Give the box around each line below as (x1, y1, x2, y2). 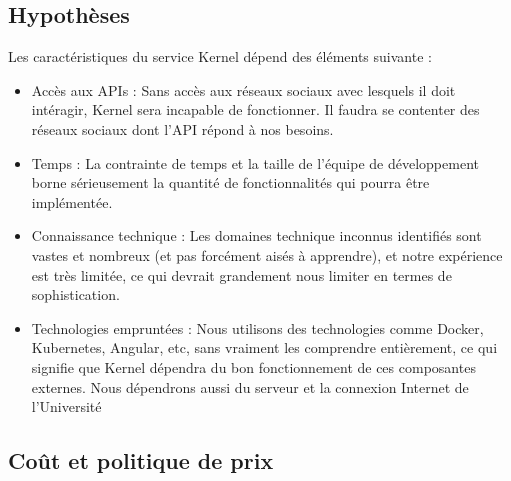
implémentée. (31, 191, 113, 212)
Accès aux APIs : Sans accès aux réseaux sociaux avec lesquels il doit (31, 79, 456, 100)
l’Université (31, 396, 102, 417)
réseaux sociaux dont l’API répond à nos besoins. (31, 118, 334, 139)
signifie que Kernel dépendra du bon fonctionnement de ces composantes (31, 356, 476, 377)
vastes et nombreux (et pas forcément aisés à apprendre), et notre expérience (31, 244, 503, 265)
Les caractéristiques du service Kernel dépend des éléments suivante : (8, 46, 432, 67)
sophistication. (31, 284, 120, 305)
